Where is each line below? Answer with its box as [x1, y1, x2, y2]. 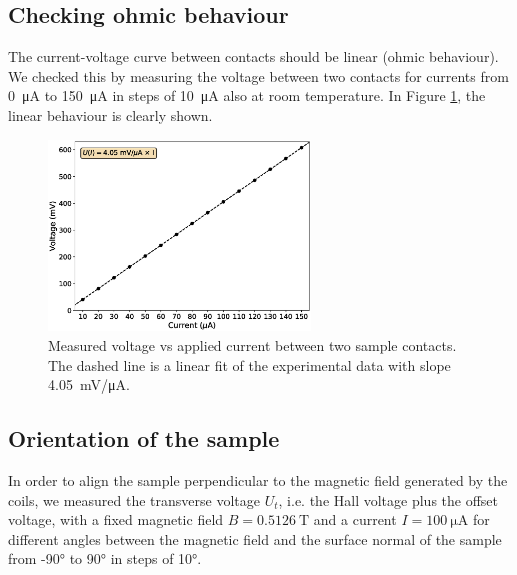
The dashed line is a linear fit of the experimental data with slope [48, 354, 451, 375]
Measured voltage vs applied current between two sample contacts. [48, 334, 457, 355]
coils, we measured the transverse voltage [8, 489, 260, 510]
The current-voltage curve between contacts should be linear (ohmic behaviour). [8, 46, 499, 67]
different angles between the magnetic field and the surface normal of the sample [8, 528, 502, 549]
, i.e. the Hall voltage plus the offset [278, 489, 499, 510]
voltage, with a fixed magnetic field [8, 509, 224, 530]
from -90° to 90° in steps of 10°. [8, 548, 202, 569]
